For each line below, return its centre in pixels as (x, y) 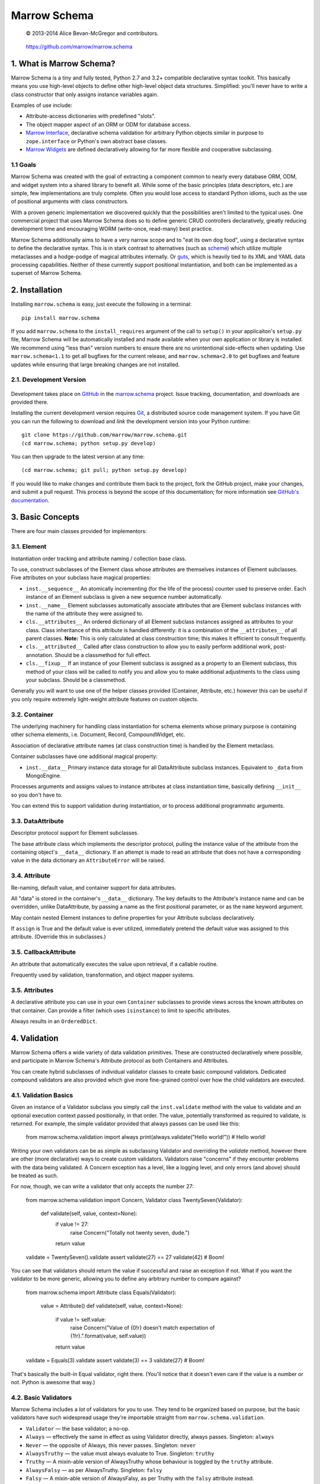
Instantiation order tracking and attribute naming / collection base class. (99, 559)
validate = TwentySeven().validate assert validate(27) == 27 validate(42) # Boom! (125, 1257)
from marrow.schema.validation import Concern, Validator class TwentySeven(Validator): (134, 1200)
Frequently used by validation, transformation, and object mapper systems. (103, 975)
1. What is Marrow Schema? (63, 63)
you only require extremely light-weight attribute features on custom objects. (105, 699)
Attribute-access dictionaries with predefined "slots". (91, 116)
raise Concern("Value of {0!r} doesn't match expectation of (143, 1327)
